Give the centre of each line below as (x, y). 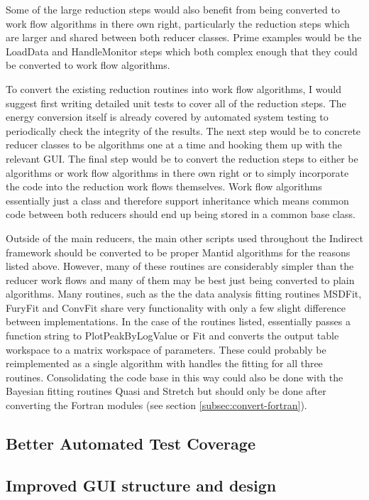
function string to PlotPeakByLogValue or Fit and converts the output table (172, 336)
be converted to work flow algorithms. (88, 65)
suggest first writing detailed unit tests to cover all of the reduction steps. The (176, 103)
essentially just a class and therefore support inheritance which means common (177, 200)
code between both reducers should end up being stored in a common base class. (181, 214)
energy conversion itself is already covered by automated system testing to (167, 117)
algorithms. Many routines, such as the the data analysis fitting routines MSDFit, (184, 294)
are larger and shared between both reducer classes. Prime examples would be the (184, 37)
